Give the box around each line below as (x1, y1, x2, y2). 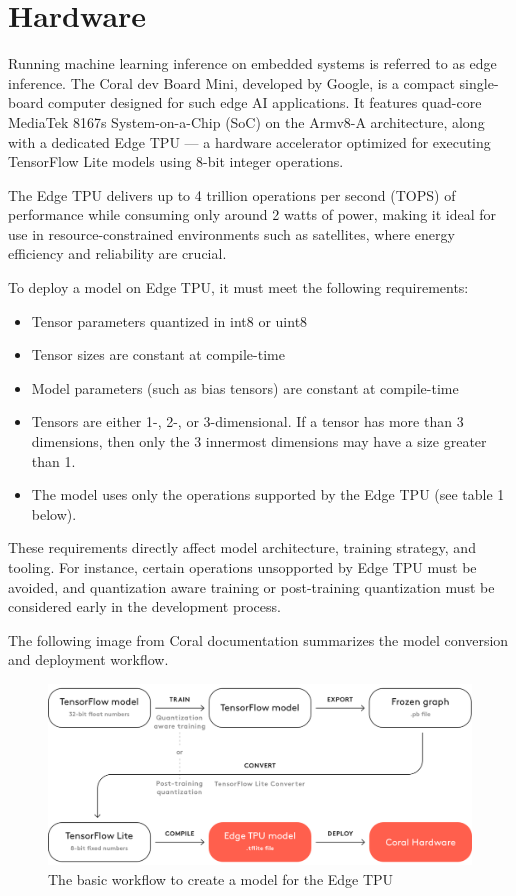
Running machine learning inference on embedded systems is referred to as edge (8, 53, 497, 74)
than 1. (31, 450, 76, 471)
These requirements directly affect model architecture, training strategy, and (8, 537, 476, 558)
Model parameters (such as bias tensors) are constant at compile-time (31, 377, 459, 398)
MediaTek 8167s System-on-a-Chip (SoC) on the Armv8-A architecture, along (8, 111, 485, 132)
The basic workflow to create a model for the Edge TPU (48, 868, 394, 889)
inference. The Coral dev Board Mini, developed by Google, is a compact (8, 72, 455, 93)
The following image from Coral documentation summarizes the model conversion (8, 629, 509, 650)
